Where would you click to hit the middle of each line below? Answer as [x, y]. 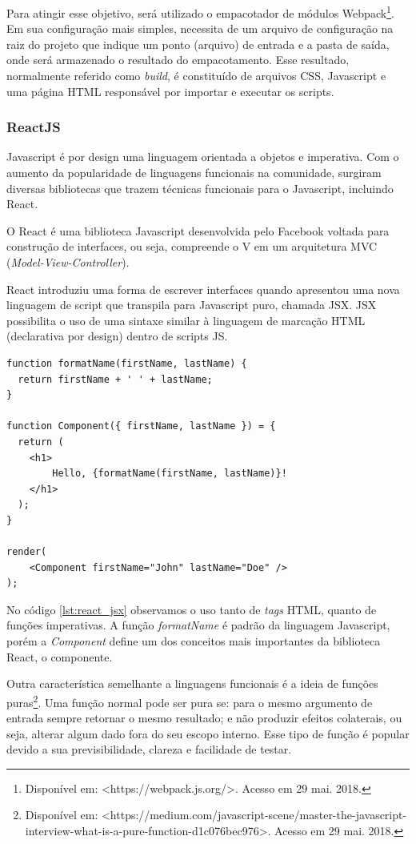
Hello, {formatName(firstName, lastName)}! [170, 474]
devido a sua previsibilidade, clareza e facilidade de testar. [149, 749]
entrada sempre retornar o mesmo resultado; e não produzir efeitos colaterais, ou [204, 718]
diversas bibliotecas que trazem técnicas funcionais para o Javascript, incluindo [200, 188]
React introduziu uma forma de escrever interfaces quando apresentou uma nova [203, 289]
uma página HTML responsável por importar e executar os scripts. [170, 91]
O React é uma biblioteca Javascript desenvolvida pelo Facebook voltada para [198, 230]
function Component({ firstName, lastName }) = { [141, 426]
